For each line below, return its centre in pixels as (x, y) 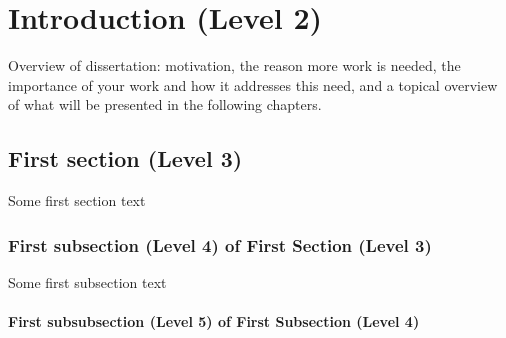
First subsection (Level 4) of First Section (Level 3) (220, 244)
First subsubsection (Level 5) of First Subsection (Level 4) (214, 321)
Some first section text (77, 200)
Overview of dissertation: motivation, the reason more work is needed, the (234, 65)
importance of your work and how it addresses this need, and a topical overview (253, 84)
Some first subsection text (87, 281)
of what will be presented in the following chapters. (165, 104)
